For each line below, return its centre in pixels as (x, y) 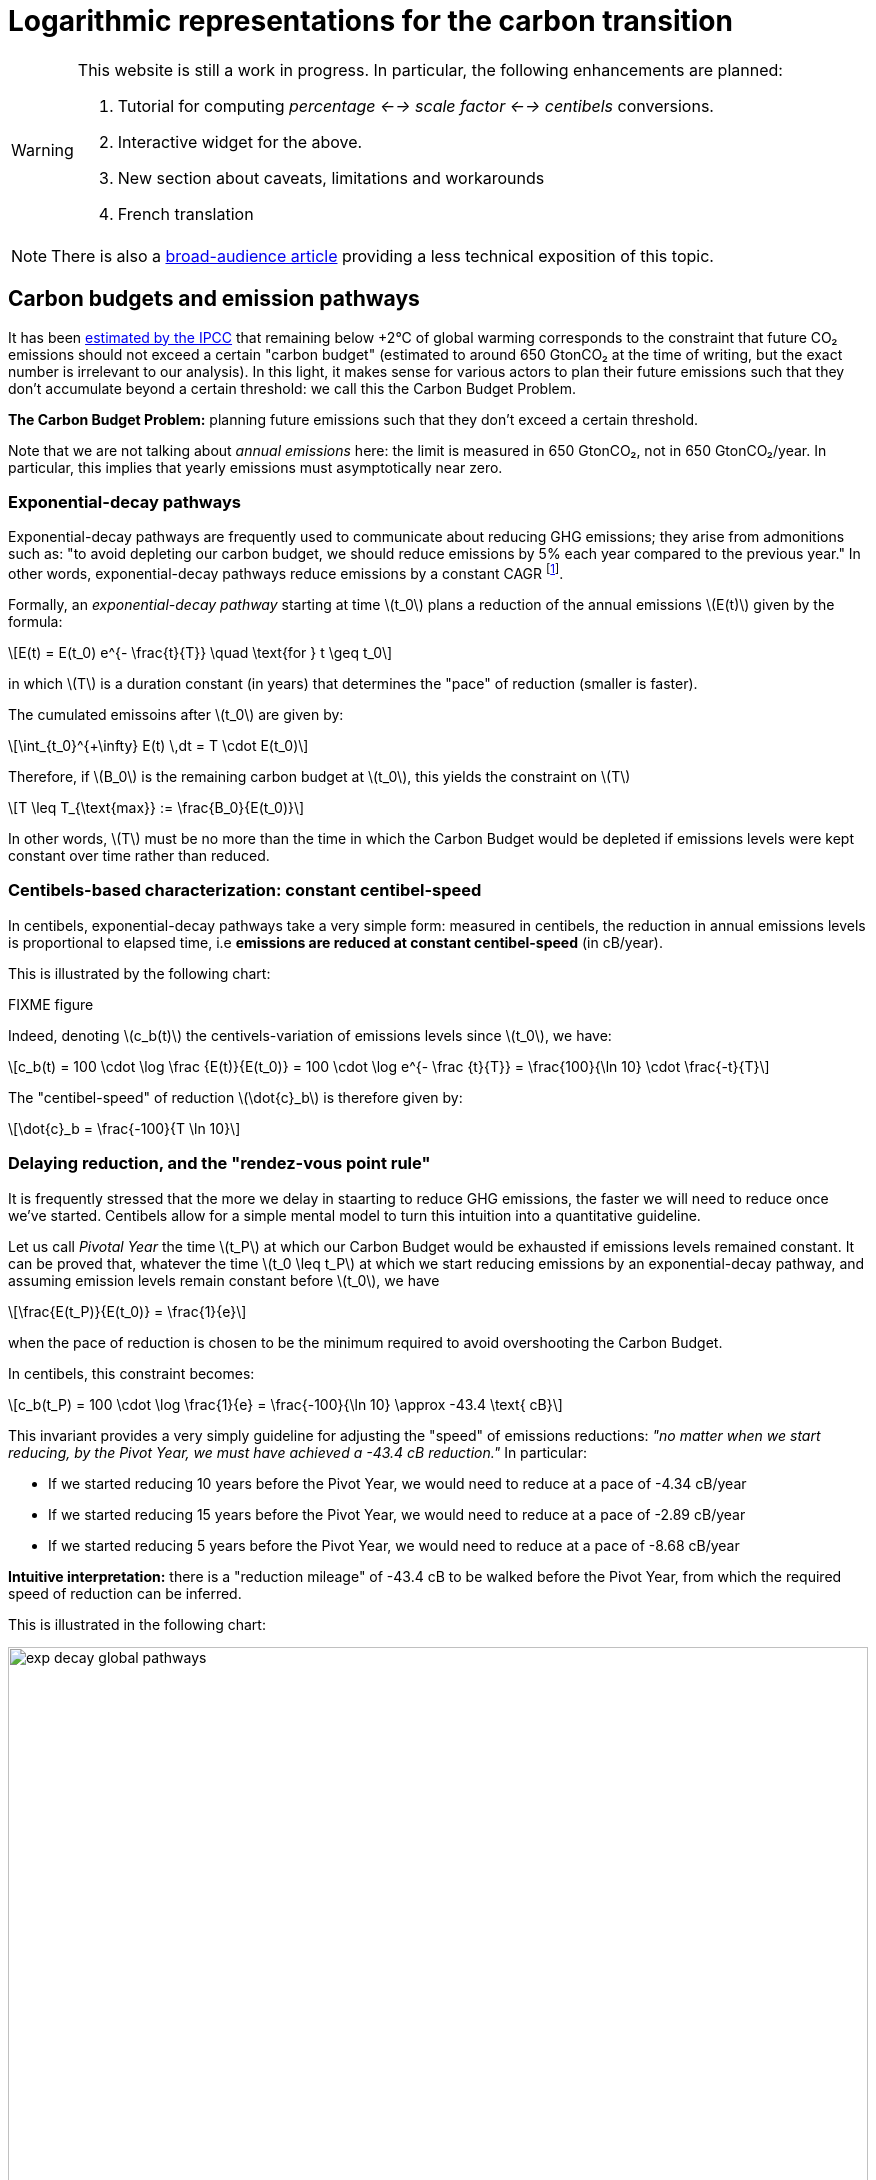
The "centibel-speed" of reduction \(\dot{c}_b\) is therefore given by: (235, 1097)
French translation (185, 213)
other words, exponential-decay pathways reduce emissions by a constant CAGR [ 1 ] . (286, 572)
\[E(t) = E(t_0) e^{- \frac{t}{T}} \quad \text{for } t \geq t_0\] (200, 652)
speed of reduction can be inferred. (125, 1593)
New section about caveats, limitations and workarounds (331, 177)
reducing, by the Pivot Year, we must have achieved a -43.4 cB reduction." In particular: (297, 1452)
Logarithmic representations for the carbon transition (370, 21)
